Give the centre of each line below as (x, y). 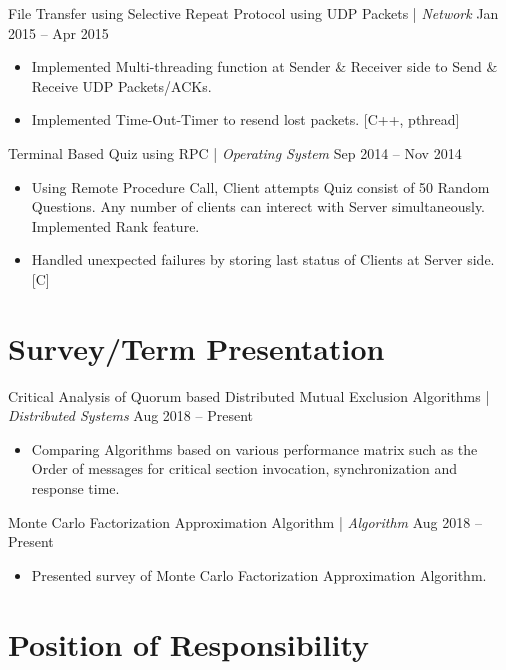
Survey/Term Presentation (196, 347)
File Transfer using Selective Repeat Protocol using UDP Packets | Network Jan (253, 13)
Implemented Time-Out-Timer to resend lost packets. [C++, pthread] (245, 119)
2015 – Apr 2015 (58, 32)
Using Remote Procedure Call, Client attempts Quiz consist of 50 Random (260, 186)
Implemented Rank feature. (115, 225)
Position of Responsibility (189, 643)
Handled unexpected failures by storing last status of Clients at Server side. (263, 259)
